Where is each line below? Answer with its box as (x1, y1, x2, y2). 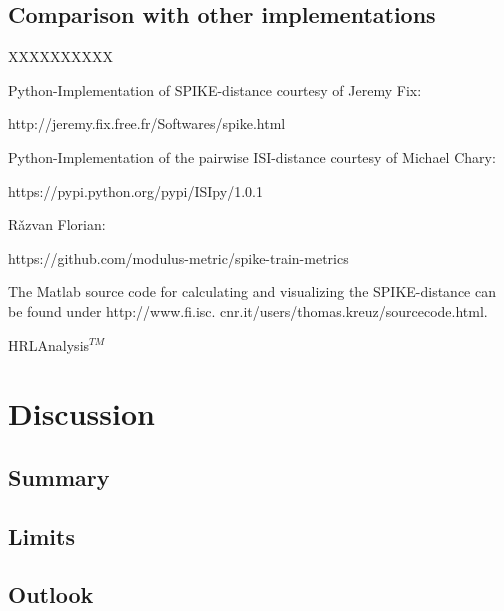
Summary (8, 461, 110, 492)
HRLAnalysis (8, 334, 90, 355)
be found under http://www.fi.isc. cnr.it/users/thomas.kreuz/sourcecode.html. (8, 300, 488, 321)
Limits (8, 520, 75, 551)
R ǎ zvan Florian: (8, 214, 106, 235)
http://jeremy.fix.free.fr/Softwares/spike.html (8, 113, 286, 134)
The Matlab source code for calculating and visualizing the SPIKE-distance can (8, 281, 496, 302)
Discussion (8, 393, 155, 434)
